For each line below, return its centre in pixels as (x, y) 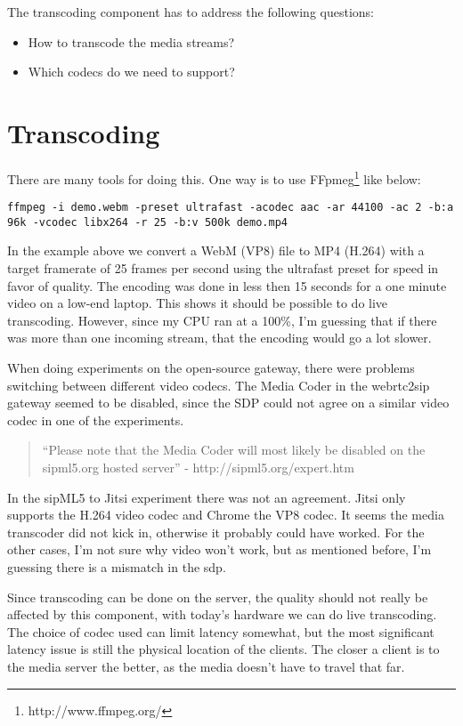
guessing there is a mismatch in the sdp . (117, 566)
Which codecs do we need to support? (131, 72)
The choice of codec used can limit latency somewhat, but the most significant (221, 631)
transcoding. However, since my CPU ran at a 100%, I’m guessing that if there (222, 320)
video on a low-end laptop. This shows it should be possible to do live (198, 303)
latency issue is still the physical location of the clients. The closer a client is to (223, 649)
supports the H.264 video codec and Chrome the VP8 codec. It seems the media (226, 515)
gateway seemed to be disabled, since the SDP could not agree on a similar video (228, 403)
